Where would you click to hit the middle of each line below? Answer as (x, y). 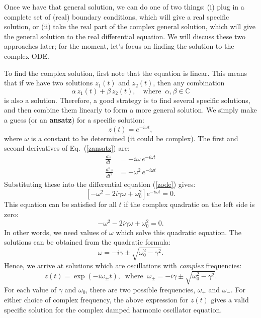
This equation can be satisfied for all (60, 204)
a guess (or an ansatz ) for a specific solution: (74, 119)
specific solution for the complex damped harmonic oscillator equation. (113, 309)
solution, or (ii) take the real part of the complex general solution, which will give (130, 26)
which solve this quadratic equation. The (179, 232)
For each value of (30, 289)
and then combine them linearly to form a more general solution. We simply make (130, 110)
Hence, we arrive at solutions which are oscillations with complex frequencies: (123, 266)
